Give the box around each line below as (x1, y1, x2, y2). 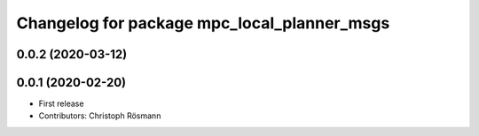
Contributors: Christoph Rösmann (38, 110, 161, 121)
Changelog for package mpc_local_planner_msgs (16, 13, 390, 33)
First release (38, 98, 84, 110)
